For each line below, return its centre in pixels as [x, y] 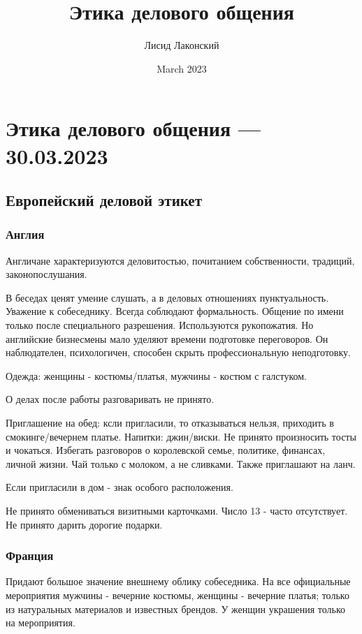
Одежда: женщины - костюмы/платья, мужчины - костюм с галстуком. [156, 375]
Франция [30, 555]
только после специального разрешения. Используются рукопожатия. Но [160, 325]
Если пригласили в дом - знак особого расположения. [120, 487]
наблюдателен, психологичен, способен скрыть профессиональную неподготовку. [178, 352]
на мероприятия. [41, 622]
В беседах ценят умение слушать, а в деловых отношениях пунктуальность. [167, 297]
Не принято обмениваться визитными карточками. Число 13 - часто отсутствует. [177, 510]
